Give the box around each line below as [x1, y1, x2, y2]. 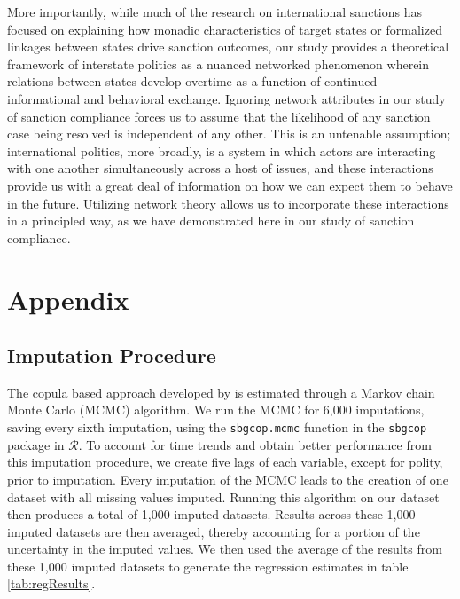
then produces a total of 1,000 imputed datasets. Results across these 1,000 [7, 505, 416, 524]
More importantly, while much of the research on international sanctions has [7, 3, 422, 20]
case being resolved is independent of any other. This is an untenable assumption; [7, 124, 451, 143]
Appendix [7, 280, 129, 317]
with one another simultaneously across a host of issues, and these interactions [7, 159, 433, 177]
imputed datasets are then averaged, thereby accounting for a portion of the [7, 522, 420, 540]
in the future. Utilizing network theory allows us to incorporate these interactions [7, 193, 449, 212]
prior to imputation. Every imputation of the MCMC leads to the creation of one [7, 469, 448, 488]
